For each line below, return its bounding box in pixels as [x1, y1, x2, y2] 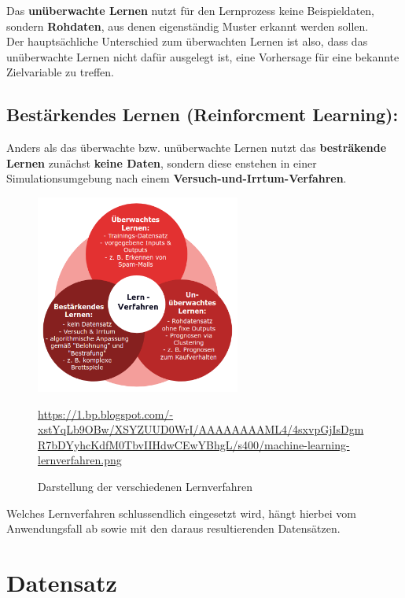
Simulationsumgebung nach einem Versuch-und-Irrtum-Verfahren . [6, 170, 347, 186]
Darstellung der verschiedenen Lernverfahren [38, 478, 253, 495]
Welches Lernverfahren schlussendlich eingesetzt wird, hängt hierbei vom [6, 504, 356, 521]
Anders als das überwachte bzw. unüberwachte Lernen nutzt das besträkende [6, 139, 387, 156]
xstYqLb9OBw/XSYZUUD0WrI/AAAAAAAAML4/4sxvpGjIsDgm [38, 421, 364, 437]
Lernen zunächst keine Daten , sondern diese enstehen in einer [6, 154, 317, 171]
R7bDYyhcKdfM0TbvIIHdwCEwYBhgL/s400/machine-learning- [38, 436, 350, 452]
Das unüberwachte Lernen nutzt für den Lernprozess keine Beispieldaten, [6, 2, 374, 18]
